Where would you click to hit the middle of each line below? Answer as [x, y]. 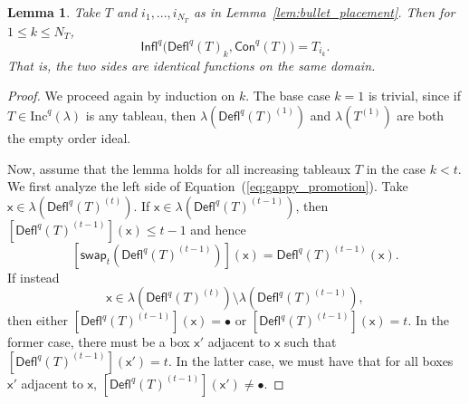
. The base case [288, 96]
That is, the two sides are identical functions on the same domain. [191, 65]
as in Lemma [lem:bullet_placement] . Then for [324, 12]
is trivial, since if [415, 96]
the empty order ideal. [69, 137]
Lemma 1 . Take [54, 12]
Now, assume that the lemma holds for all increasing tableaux [179, 168]
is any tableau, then [141, 115]
